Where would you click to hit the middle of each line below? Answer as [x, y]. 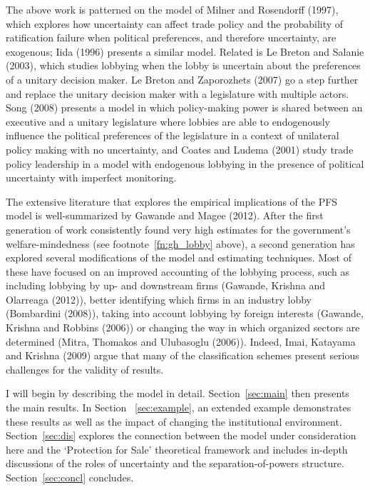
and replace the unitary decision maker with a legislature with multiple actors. [178, 93]
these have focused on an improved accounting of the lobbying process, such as [178, 271]
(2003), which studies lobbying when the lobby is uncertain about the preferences [183, 65]
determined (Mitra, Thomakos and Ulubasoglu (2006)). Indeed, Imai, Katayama [181, 341]
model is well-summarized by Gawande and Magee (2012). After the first [165, 215]
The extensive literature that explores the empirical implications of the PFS [172, 201]
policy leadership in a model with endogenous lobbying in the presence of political [185, 163]
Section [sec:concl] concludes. [70, 477]
